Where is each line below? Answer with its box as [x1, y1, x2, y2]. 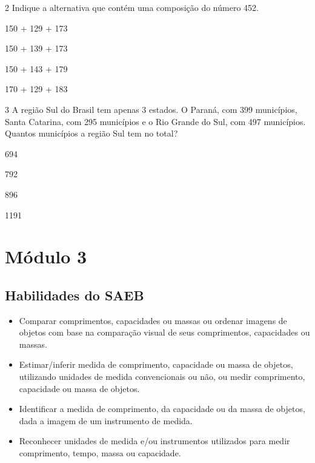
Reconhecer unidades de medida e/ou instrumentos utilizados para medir [19, 434, 290, 447]
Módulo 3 [5, 244, 87, 269]
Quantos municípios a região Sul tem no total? [5, 127, 178, 140]
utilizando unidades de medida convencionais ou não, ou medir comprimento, [19, 370, 305, 383]
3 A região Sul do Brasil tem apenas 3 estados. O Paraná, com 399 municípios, [5, 103, 297, 115]
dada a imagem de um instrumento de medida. [19, 414, 193, 427]
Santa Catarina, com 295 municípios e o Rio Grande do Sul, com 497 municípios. [5, 115, 306, 127]
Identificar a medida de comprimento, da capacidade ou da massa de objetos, [19, 402, 305, 415]
